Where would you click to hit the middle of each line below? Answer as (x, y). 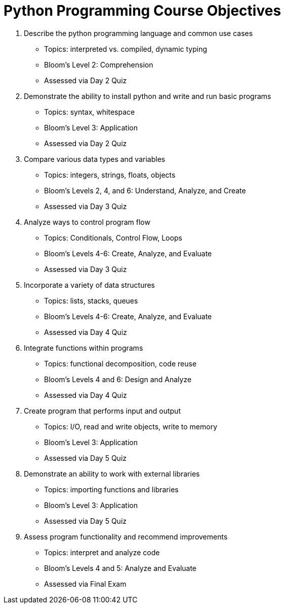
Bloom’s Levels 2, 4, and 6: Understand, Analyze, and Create (145, 190)
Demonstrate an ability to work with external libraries (112, 474)
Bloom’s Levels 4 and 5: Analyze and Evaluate (120, 568)
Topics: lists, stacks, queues (91, 300)
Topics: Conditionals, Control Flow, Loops (113, 238)
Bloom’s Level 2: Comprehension (99, 64)
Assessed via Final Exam (85, 584)
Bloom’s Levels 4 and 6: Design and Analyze (118, 379)
